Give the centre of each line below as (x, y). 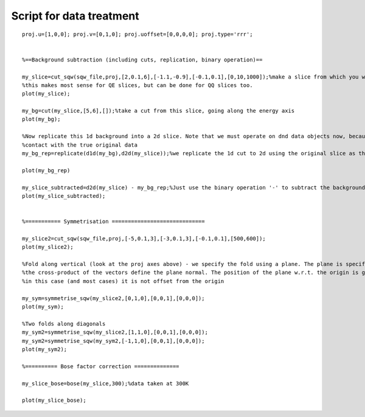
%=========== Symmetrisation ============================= (113, 222)
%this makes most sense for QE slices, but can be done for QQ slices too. (137, 85)
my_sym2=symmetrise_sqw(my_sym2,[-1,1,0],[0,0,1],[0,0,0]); (113, 341)
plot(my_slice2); (48, 247)
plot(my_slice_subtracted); (64, 196)
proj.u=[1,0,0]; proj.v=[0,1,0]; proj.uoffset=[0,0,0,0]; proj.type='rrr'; (137, 34)
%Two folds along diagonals (64, 324)
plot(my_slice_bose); (54, 401)
